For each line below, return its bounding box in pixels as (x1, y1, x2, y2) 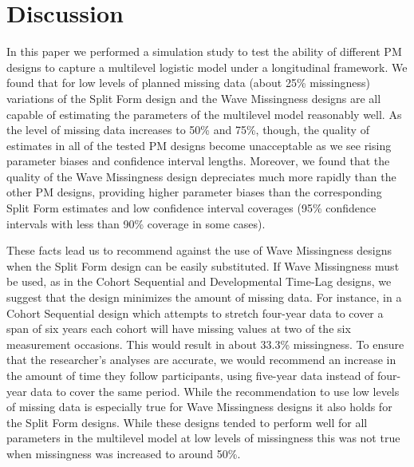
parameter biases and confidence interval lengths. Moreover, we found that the (6, 152, 390, 169)
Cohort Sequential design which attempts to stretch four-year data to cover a (6, 304, 384, 321)
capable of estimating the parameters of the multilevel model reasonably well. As (6, 105, 402, 122)
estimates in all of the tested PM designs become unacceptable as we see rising (6, 137, 392, 153)
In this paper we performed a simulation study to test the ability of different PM (6, 43, 402, 60)
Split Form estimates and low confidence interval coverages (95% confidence (6, 200, 377, 216)
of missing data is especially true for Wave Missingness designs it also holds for (6, 398, 392, 415)
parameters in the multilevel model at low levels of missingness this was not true (6, 429, 400, 446)
